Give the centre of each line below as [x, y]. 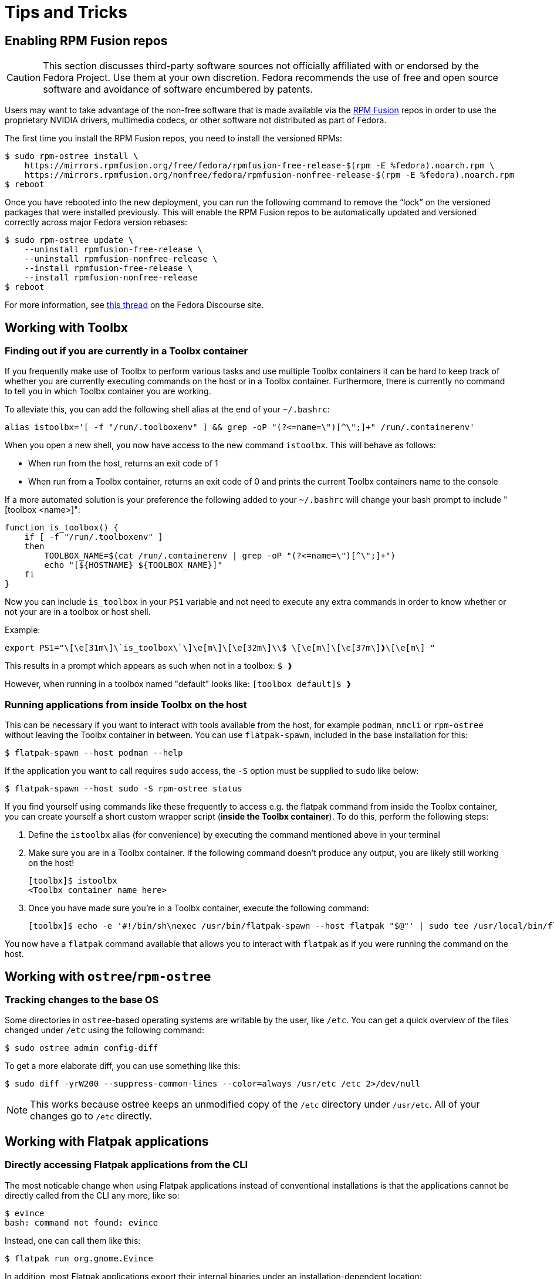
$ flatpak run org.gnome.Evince [79, 1258]
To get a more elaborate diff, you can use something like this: [123, 1066]
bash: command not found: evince [82, 1222]
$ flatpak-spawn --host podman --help [94, 753]
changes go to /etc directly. [91, 1116]
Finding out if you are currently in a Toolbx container [126, 351]
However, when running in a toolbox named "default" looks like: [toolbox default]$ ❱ [178, 684]
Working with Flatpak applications [107, 1141]
